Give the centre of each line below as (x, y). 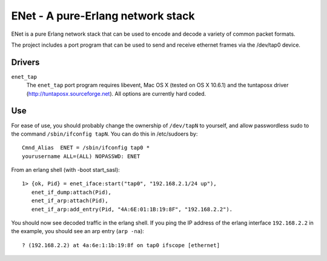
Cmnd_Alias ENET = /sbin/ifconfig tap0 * (86, 148)
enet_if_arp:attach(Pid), (70, 201)
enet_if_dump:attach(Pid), (71, 192)
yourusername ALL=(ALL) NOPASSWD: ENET (81, 156)
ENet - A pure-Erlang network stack (103, 16)
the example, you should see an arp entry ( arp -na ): (78, 231)
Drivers (25, 62)
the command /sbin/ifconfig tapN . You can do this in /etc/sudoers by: (104, 134)
